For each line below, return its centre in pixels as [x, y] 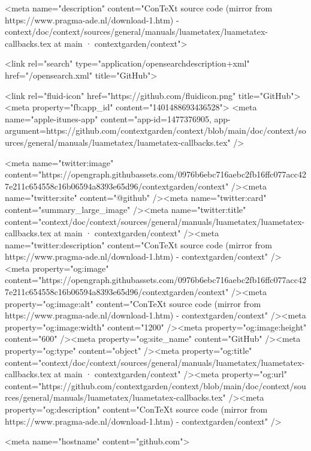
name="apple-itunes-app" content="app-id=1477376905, [108, 118]
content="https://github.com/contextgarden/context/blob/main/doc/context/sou [155, 385]
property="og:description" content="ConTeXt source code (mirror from [136, 409]
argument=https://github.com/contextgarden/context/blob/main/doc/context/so [155, 130]
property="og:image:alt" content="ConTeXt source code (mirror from [133, 303]
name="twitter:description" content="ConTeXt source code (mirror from [138, 244]
